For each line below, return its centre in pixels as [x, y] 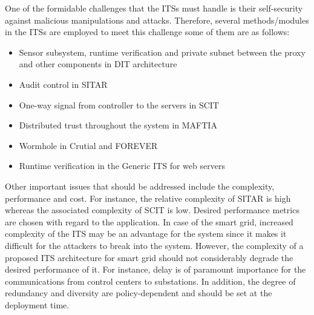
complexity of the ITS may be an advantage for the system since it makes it [146, 234]
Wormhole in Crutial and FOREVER [88, 145]
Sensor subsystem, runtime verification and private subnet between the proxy [162, 52]
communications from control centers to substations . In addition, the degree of [150, 281]
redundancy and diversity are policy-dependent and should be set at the [139, 293]
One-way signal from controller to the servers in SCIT [119, 104]
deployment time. [37, 304]
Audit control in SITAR [63, 84]
